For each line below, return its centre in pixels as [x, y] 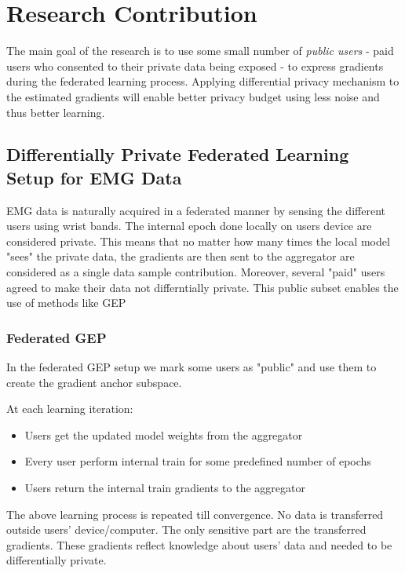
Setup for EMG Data [94, 177]
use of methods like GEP [66, 303]
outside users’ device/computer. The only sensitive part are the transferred [186, 529]
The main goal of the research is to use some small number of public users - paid [200, 51]
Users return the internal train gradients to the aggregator [165, 488]
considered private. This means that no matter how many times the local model [198, 241]
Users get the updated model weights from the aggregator [164, 434]
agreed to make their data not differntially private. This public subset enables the [202, 287]
